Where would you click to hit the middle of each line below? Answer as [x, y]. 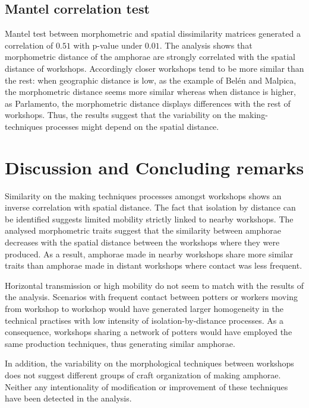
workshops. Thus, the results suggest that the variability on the [120, 115]
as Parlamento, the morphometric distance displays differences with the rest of [148, 103]
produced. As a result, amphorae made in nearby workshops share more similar [149, 254]
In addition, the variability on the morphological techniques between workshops [149, 363]
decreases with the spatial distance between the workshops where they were [142, 242]
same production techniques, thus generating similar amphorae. [120, 343]
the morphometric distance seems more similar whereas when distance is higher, [150, 92]
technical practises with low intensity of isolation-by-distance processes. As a [144, 320]
